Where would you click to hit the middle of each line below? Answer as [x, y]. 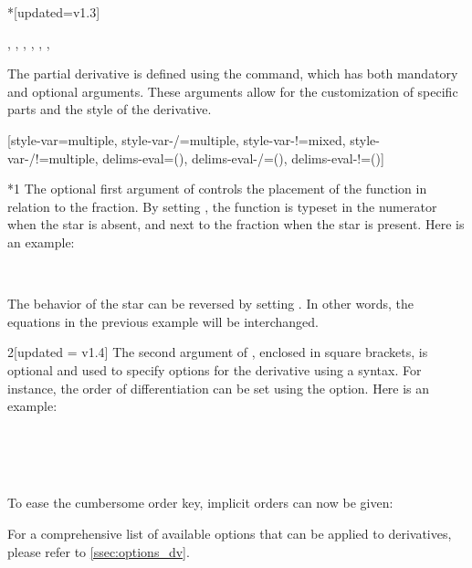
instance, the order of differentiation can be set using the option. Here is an [219, 388]
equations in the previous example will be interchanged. [163, 321]
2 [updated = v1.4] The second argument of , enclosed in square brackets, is [218, 352]
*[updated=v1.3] [54, 12]
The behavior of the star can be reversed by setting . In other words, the [211, 304]
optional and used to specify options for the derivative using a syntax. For [215, 369]
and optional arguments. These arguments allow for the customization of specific [233, 91]
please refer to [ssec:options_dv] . [99, 551]
